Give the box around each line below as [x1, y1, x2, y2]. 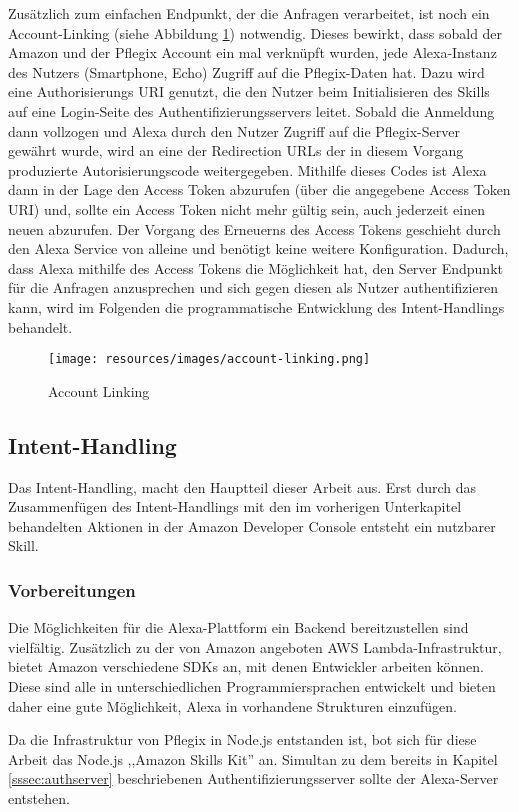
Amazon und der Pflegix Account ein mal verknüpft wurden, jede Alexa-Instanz [8, 42, 497, 63]
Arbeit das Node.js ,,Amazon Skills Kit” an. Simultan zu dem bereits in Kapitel [8, 748, 498, 769]
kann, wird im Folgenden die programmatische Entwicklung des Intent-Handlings [8, 296, 505, 317]
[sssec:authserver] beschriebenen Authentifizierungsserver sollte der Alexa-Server [8, 768, 499, 789]
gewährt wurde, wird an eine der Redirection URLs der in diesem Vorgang [8, 140, 464, 161]
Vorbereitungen [8, 577, 136, 602]
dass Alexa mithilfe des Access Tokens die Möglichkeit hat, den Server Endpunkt [8, 257, 503, 278]
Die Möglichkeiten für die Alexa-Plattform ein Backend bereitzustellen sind [8, 617, 469, 638]
